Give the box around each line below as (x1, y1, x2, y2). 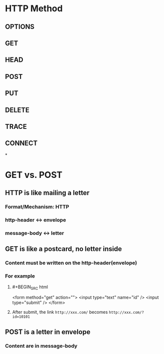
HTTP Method (5, 3, 63, 14)
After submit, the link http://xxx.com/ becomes (12, 309, 108, 315)
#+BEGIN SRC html (12, 284, 48, 291)
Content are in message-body (5, 342, 78, 349)
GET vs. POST (5, 169, 62, 180)
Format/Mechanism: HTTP (5, 203, 69, 210)
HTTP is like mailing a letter (5, 189, 90, 197)
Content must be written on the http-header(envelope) (5, 259, 138, 266)
